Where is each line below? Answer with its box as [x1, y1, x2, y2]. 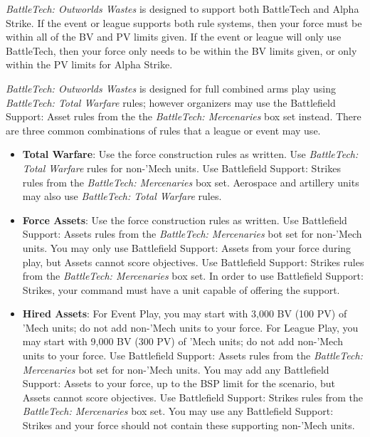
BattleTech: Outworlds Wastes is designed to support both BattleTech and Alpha [6, 1, 359, 16]
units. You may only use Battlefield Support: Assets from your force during [22, 240, 351, 255]
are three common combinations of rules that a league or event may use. [6, 122, 321, 137]
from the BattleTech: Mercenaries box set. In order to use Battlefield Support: [22, 268, 364, 283]
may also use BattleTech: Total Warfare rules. [22, 189, 222, 204]
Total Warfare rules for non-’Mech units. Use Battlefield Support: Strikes [22, 160, 341, 175]
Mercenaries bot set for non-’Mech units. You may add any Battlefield [22, 362, 329, 377]
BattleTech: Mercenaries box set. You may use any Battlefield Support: [22, 404, 334, 418]
